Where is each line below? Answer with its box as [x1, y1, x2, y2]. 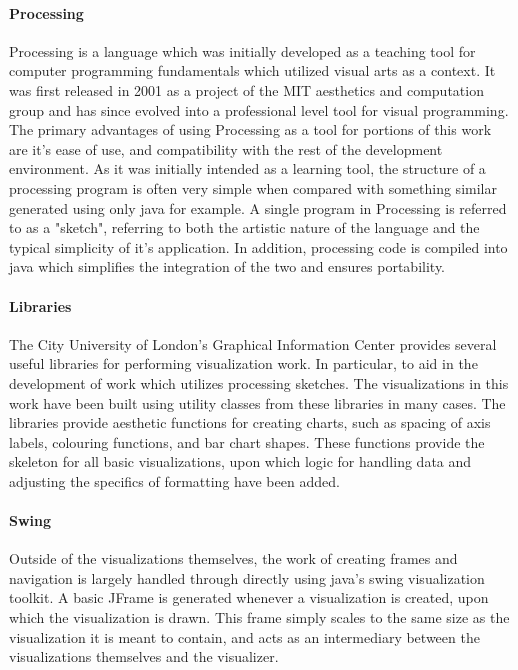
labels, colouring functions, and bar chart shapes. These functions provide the [9, 431, 485, 452]
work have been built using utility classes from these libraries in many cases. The [9, 392, 506, 413]
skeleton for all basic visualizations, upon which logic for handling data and [9, 451, 472, 472]
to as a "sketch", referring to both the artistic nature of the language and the [9, 217, 480, 238]
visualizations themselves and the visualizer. [9, 646, 279, 667]
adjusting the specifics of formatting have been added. [9, 470, 340, 491]
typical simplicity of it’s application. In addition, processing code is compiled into [9, 236, 508, 257]
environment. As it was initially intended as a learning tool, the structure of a [9, 158, 486, 179]
